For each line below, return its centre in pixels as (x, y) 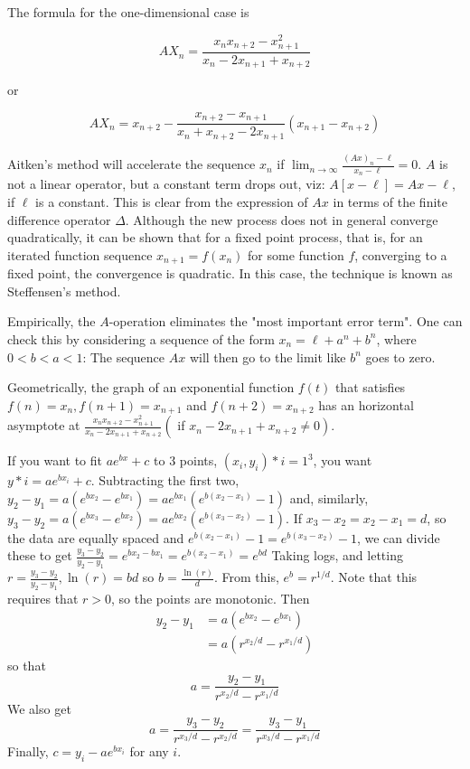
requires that (43, 599)
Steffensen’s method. (64, 291)
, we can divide (398, 537)
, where (396, 338)
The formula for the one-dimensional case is (128, 12)
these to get (40, 555)
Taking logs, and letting (337, 555)
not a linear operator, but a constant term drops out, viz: (166, 184)
